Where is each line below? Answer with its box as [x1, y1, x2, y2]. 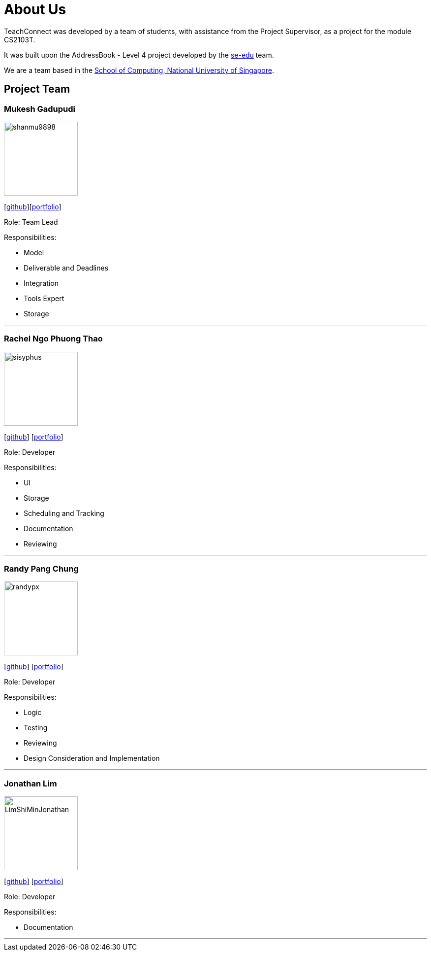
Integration [24, 278, 59, 287]
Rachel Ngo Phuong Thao [4, 334, 103, 344]
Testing [24, 723, 48, 732]
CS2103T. [4, 35, 35, 44]
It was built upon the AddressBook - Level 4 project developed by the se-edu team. [4, 50, 274, 59]
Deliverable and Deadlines [24, 263, 109, 272]
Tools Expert [24, 294, 64, 303]
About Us [4, 1, 66, 18]
